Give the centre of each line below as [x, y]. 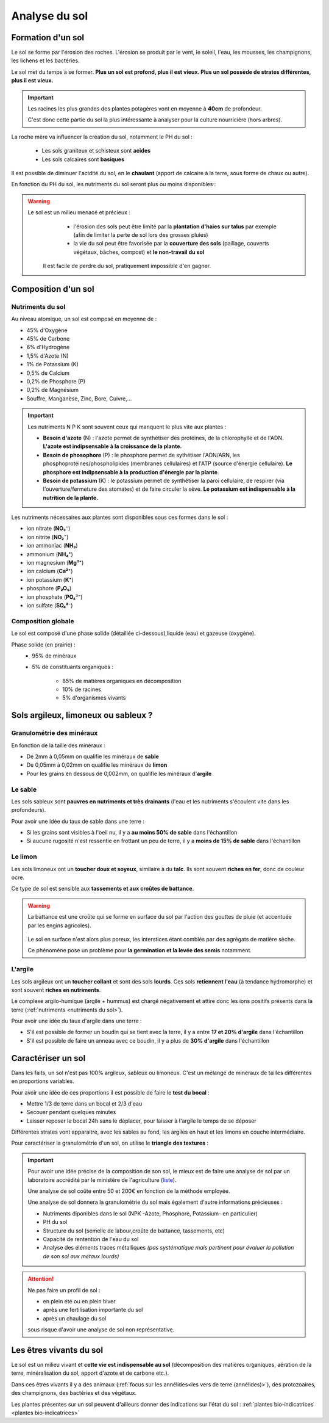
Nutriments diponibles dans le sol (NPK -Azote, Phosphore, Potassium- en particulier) [150, 1213]
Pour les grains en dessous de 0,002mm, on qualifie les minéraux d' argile [119, 773]
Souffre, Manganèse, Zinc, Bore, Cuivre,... [79, 398]
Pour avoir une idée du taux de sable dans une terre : [78, 821]
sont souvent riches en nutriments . [56, 990]
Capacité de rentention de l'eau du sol [91, 1239]
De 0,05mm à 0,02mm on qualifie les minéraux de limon [97, 765]
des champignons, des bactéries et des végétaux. [74, 1393]
